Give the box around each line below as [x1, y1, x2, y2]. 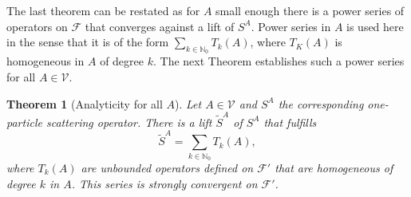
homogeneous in [6, 53, 85, 69]
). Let [175, 95, 202, 112]
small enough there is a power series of [215, 2, 405, 18]
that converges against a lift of [85, 18, 235, 34]
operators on [6, 18, 68, 34]
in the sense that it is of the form [6, 33, 169, 50]
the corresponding [278, 95, 364, 112]
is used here [346, 18, 404, 34]
